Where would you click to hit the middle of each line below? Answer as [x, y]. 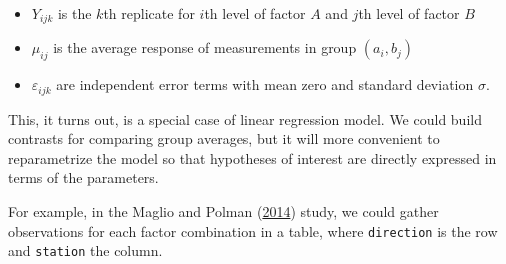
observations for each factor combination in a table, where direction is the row [253, 230]
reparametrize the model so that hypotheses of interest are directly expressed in [252, 157]
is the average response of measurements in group [205, 47]
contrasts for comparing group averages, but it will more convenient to [224, 138]
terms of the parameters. [83, 177]
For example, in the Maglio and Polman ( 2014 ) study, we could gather [223, 211]
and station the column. [85, 250]
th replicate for [149, 13]
